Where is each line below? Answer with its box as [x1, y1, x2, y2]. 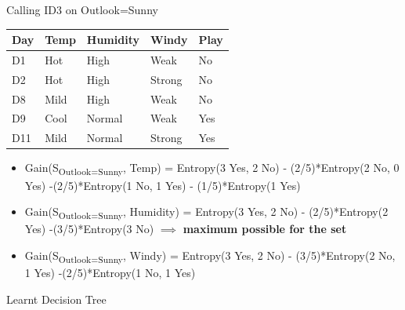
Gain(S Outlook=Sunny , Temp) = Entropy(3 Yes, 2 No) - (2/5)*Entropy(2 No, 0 [24, 159, 400, 178]
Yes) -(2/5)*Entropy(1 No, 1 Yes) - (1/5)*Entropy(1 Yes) [24, 177, 301, 193]
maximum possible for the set [183, 221, 347, 237]
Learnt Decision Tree [6, 290, 107, 307]
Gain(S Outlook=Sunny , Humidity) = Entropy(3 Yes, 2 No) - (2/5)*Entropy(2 [24, 203, 389, 221]
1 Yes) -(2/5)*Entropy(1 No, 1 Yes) [24, 264, 196, 280]
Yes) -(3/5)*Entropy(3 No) [24, 221, 154, 237]
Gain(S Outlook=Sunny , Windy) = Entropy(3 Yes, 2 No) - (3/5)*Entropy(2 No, [24, 246, 396, 265]
